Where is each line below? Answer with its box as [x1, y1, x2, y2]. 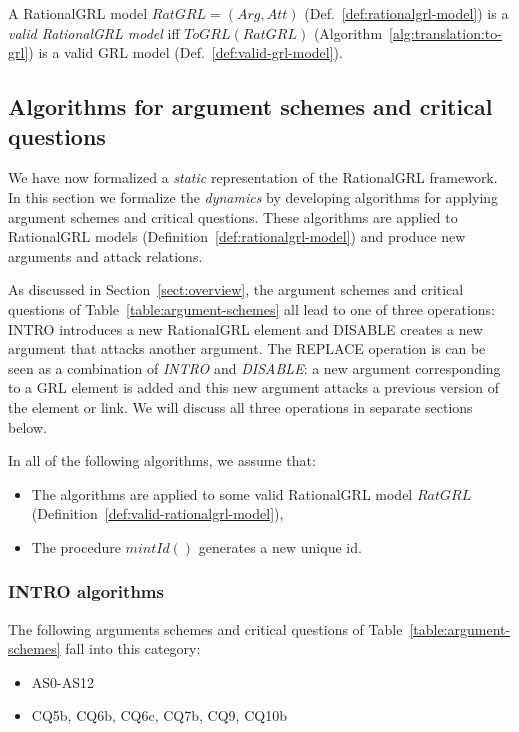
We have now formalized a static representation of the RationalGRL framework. [8, 167, 498, 188]
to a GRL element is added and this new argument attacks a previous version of [8, 377, 499, 398]
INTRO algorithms [8, 579, 164, 604]
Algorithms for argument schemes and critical [8, 91, 493, 122]
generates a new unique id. [198, 536, 362, 557]
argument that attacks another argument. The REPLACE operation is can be [8, 338, 486, 359]
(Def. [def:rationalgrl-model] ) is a [304, 3, 509, 23]
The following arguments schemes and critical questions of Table [8, 618, 403, 639]
